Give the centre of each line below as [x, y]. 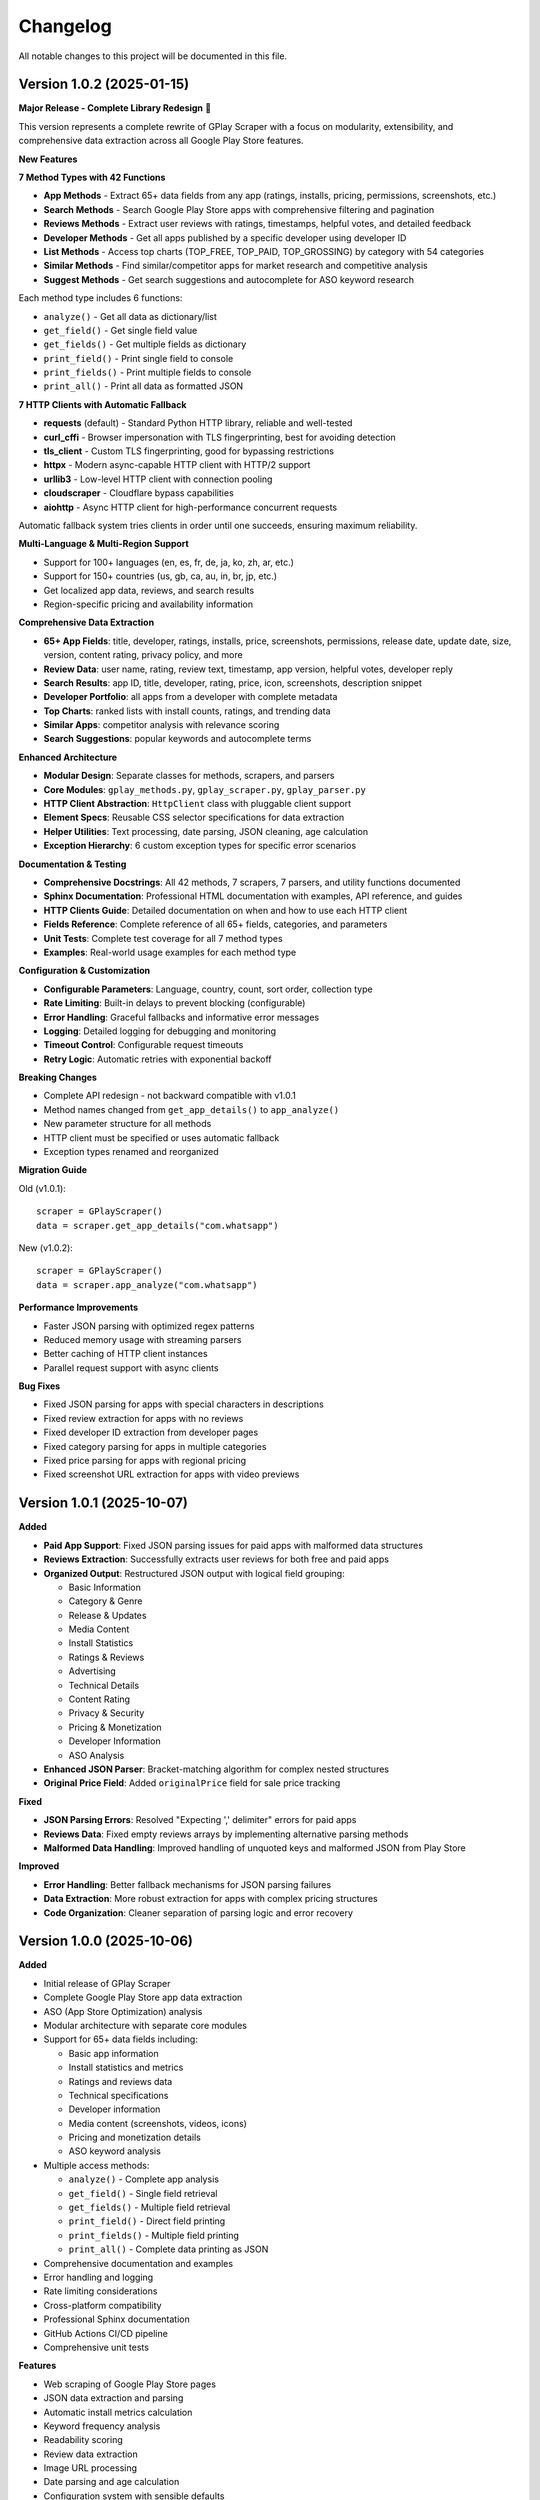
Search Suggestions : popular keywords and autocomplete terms [177, 739]
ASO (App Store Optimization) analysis [123, 2011]
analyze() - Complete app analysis [144, 2179]
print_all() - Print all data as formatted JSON [143, 386]
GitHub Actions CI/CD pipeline [106, 2333]
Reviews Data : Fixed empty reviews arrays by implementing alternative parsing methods [226, 1834]
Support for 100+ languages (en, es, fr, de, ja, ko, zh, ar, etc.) [169, 562]
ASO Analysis [96, 1755]
